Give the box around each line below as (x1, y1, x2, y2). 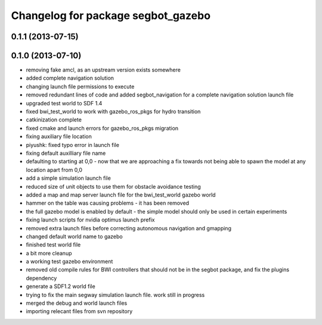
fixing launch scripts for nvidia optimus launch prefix (26, 216, 155, 223)
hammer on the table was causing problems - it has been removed (26, 199, 190, 207)
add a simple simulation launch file (26, 174, 112, 182)
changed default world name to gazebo (26, 233, 123, 240)
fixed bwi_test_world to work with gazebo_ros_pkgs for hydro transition (26, 108, 201, 115)
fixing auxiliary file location (26, 133, 92, 140)
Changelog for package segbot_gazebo (11, 9, 211, 22)
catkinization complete (26, 116, 82, 123)
